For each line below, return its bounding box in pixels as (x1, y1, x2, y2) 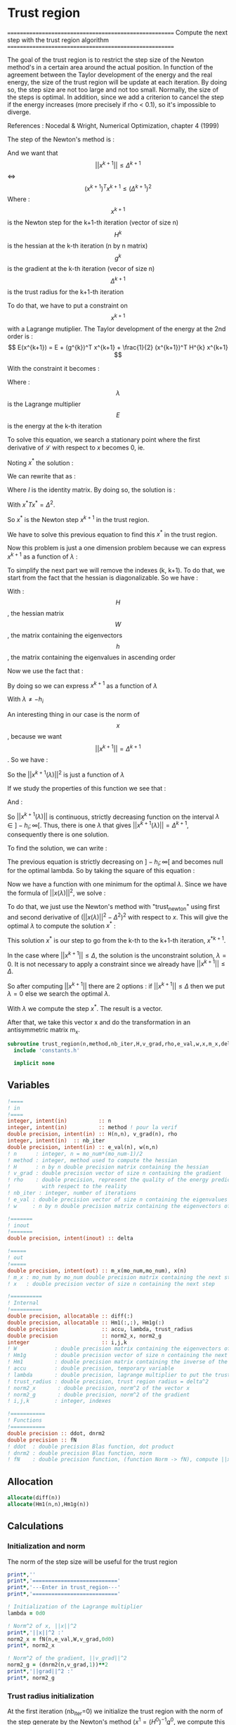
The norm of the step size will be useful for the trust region (7, 1557, 178, 1566)
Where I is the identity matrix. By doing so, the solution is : (7, 485, 176, 494)
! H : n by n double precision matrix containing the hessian (7, 1163, 209, 1171)
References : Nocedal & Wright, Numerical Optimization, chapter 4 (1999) (7, 121, 220, 129)
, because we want (7, 732, 62, 741)
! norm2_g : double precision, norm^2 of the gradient (7, 1391, 190, 1398)
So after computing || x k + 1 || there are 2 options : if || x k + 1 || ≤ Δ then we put (7, 981, 225, 990)
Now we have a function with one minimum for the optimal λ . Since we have (7, 880, 228, 889)
